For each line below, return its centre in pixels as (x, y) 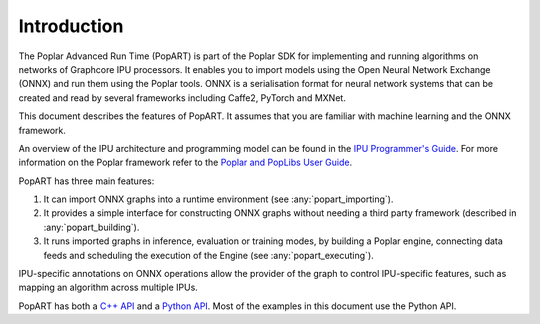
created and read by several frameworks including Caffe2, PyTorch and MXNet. (182, 97)
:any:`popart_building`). (91, 227)
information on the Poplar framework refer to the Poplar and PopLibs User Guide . (185, 162)
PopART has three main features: (86, 181)
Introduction (71, 26)
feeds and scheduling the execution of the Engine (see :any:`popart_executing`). (208, 255)
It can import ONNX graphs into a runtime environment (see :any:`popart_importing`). (218, 199)
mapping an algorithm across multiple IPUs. (108, 287)
